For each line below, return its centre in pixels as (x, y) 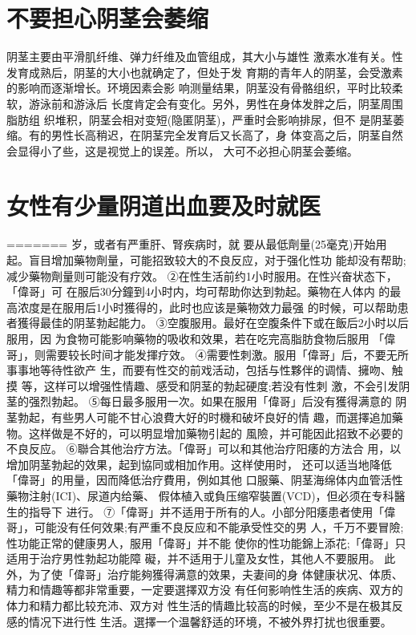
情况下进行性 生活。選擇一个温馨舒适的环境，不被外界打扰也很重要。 (210, 621)
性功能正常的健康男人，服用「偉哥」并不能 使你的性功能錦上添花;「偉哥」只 (206, 542)
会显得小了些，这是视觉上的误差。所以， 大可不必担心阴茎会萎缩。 (182, 150)
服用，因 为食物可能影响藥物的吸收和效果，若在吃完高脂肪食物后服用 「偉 (201, 338)
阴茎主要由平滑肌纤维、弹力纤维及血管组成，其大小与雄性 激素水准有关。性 (205, 57)
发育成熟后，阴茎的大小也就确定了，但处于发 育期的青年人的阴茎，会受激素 (205, 72)
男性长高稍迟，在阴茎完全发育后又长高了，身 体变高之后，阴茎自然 (227, 135)
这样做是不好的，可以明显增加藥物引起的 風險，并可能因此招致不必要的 (216, 433)
